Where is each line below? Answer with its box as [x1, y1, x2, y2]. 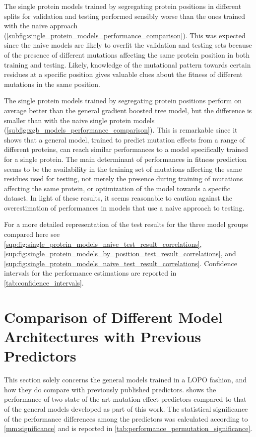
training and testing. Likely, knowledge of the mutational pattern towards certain [4, 59, 251, 70]
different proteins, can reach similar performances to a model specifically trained [4, 144, 249, 154]
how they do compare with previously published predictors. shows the [4, 384, 216, 394]
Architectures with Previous [4, 326, 201, 346]
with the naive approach [4, 20, 78, 31]
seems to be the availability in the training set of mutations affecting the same [4, 163, 242, 174]
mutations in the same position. [4, 78, 100, 89]
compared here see [4, 229, 60, 239]
